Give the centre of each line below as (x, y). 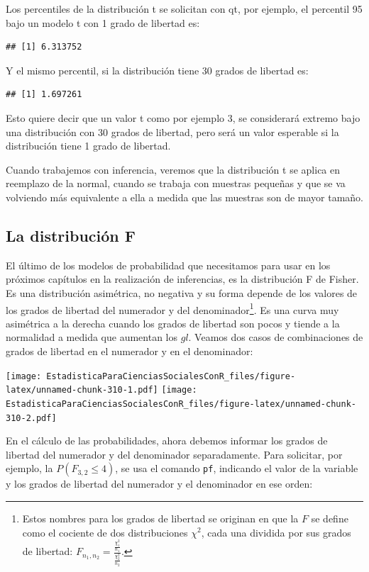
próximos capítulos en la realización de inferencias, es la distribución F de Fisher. (182, 279)
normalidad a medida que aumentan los (92, 337)
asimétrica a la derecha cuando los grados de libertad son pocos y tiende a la (173, 323)
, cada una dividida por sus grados (276, 532)
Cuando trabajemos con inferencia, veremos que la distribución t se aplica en (173, 169)
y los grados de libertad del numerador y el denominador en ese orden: (159, 484)
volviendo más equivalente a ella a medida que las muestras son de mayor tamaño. (185, 197)
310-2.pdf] (31, 418)
